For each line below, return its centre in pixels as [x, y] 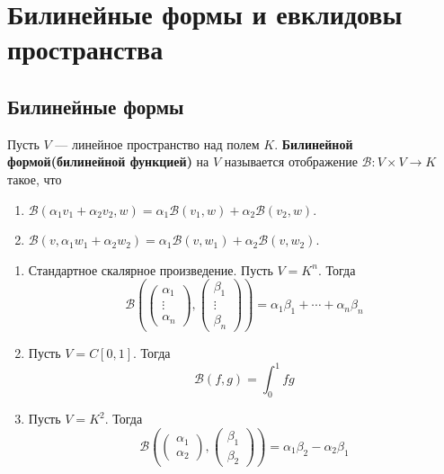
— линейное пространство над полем [157, 143]
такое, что [35, 179]
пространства [85, 49]
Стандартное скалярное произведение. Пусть [151, 269]
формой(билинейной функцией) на [108, 161]
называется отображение [291, 161]
